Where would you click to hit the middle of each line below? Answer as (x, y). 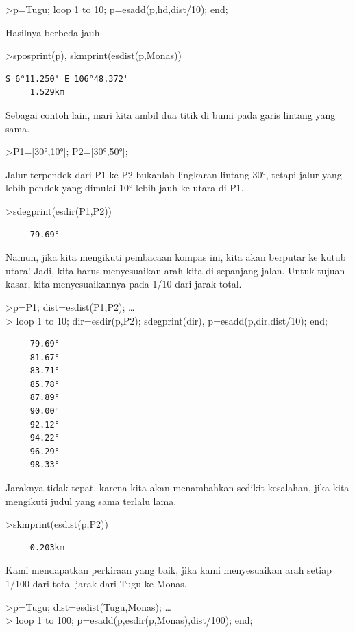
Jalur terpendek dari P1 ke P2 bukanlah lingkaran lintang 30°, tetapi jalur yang (174, 174)
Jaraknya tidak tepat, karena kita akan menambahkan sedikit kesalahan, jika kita (177, 488)
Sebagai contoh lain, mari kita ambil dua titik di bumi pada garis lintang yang (171, 114)
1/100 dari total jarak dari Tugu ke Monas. (96, 583)
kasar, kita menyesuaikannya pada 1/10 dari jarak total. (124, 284)
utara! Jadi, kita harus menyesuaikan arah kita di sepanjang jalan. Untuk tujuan (175, 270)
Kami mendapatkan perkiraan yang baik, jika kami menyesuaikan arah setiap (169, 570)
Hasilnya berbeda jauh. (54, 32)
